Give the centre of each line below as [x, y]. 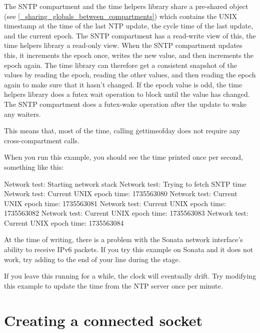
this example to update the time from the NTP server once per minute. [113, 285]
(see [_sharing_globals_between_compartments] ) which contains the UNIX [121, 16]
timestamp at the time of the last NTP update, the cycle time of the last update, [129, 26]
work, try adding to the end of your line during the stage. [92, 259]
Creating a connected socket [103, 320]
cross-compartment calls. [42, 140]
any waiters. [22, 114]
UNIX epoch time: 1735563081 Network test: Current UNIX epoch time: [115, 203]
